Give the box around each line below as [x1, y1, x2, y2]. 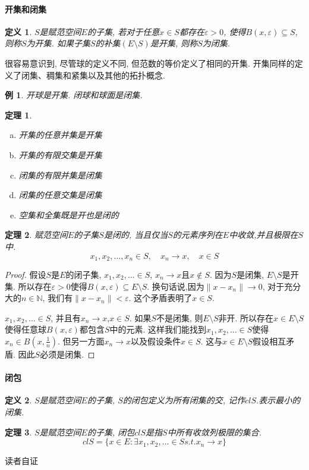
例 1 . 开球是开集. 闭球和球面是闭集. [5, 89, 143, 101]
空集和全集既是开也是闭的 [18, 208, 119, 221]
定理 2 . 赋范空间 [5, 228, 68, 241]
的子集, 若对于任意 [87, 25, 160, 37]
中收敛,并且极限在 [229, 228, 298, 241]
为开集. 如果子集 [26, 37, 90, 49]
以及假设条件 [131, 334, 181, 347]
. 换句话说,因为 [147, 280, 204, 292]
